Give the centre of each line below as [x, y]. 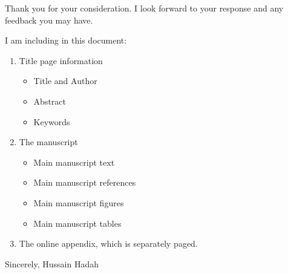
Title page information [61, 60]
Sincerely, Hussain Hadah [52, 263]
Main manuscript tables [77, 223]
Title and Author [65, 81]
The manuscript [48, 142]
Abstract [50, 101]
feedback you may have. [49, 20]
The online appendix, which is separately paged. [108, 243]
